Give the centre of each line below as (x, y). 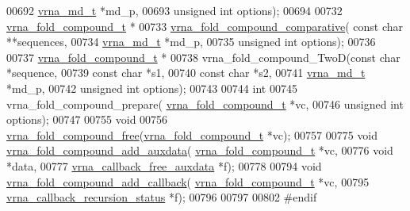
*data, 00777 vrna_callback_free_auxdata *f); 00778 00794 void (164, 165)
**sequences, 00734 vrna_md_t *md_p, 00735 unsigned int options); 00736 (191, 42)
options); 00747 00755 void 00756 (87, 119)
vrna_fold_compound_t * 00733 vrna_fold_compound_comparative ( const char (205, 26)
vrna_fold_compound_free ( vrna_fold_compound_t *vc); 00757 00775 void (192, 134)
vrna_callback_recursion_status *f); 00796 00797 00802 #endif (162, 197)
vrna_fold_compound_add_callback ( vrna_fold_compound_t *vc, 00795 (188, 181)
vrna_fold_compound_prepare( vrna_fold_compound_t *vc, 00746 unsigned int (205, 104)
